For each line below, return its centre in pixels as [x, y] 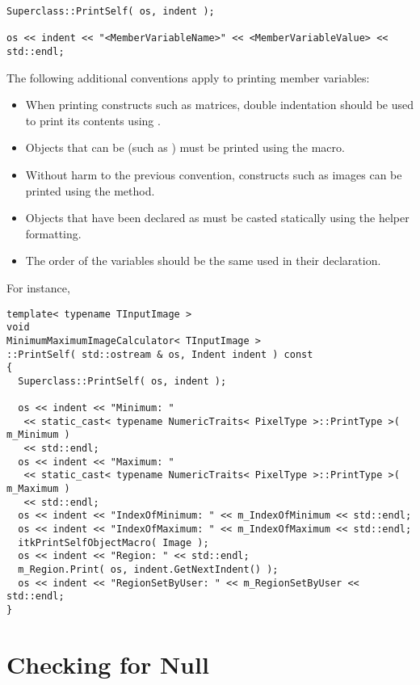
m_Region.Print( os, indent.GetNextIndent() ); [148, 570]
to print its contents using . [93, 120]
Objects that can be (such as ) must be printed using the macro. [185, 147]
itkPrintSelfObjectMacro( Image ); [113, 542]
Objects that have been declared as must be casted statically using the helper [217, 218]
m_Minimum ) [38, 435]
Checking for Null [108, 664]
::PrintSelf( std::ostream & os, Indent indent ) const [160, 354]
